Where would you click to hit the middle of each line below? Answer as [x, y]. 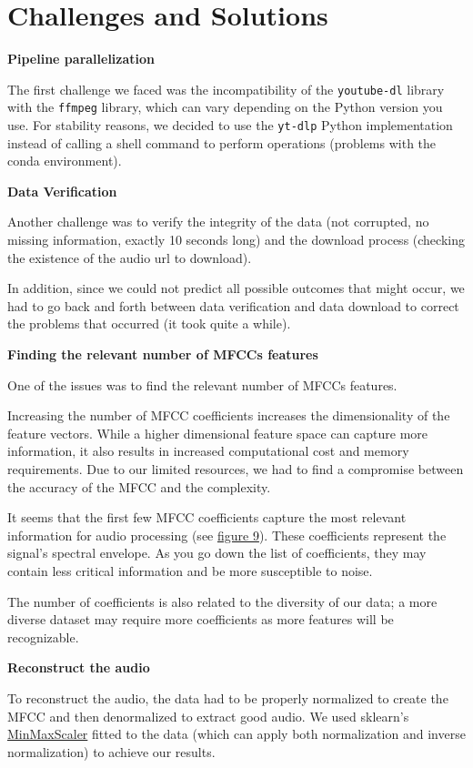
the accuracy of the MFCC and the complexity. [139, 486]
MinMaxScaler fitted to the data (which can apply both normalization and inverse [236, 734]
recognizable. [43, 637]
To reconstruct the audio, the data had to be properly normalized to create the [228, 697]
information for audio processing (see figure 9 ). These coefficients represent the [227, 535]
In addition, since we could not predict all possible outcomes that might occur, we [236, 288]
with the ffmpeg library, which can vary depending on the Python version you [225, 107]
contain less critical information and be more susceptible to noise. [190, 570]
